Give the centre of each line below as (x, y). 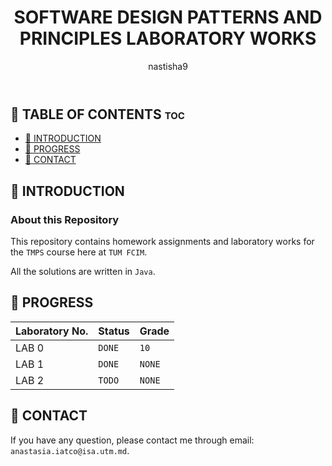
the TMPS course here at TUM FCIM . (79, 252)
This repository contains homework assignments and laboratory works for (162, 242)
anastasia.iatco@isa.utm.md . (70, 450)
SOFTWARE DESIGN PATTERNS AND (168, 17)
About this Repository (65, 219)
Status (114, 331)
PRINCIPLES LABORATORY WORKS (168, 38)
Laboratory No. (52, 331)
